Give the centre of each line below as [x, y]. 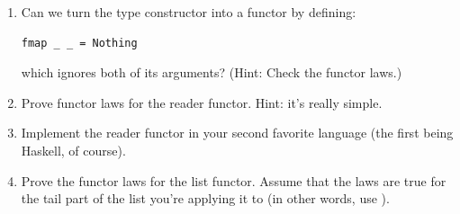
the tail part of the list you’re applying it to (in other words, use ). [205, 198]
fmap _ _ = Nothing [79, 43]
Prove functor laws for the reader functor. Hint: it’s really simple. [202, 102]
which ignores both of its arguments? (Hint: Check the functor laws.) [212, 72]
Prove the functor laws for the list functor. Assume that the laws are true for [234, 180]
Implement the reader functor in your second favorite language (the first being [237, 133]
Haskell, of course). [73, 150]
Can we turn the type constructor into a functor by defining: [189, 12]
